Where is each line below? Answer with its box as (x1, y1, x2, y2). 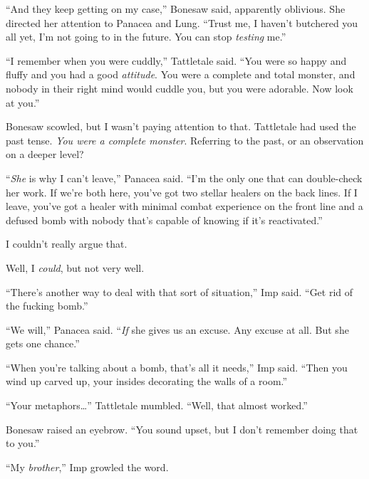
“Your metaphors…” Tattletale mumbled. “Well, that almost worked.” (6, 398, 308, 413)
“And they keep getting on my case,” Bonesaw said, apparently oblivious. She (6, 1, 345, 16)
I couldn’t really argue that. (6, 236, 128, 251)
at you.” (6, 95, 40, 110)
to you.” (6, 436, 40, 451)
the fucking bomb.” (6, 298, 88, 313)
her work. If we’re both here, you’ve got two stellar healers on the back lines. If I (6, 184, 358, 199)
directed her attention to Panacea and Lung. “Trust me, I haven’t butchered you (6, 15, 358, 30)
